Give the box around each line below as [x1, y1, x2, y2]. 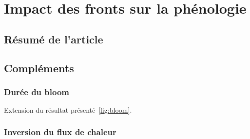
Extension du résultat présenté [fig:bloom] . [4, 105, 132, 115]
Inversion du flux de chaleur [4, 125, 116, 138]
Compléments [4, 60, 74, 75]
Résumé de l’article [4, 31, 103, 46]
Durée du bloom [4, 85, 69, 98]
